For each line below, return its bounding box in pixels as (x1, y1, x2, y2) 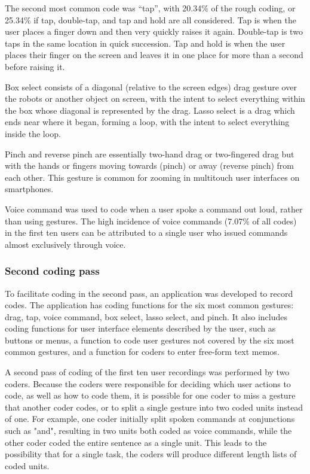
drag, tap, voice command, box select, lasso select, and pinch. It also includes (5, 310, 287, 323)
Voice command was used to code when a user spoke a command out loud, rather (5, 202, 303, 215)
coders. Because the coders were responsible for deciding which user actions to (5, 377, 291, 390)
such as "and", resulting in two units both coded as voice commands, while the (5, 424, 292, 437)
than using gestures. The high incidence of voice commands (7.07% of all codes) (5, 214, 297, 227)
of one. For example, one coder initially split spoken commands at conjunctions (5, 412, 295, 425)
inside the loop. (5, 127, 61, 139)
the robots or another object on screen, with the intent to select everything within (5, 92, 305, 105)
